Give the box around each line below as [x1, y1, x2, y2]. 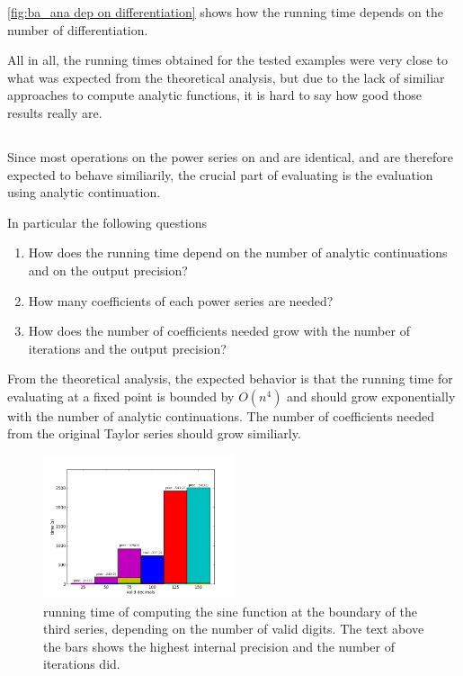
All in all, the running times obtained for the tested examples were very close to [7, 50, 449, 69]
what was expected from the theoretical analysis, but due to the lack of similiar [7, 68, 445, 86]
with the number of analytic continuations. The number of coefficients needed [7, 406, 435, 425]
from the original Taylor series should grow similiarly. [7, 424, 301, 443]
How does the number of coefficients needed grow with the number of [28, 321, 410, 340]
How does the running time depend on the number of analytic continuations [28, 243, 448, 262]
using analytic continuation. [7, 183, 161, 202]
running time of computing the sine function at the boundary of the [43, 601, 417, 620]
